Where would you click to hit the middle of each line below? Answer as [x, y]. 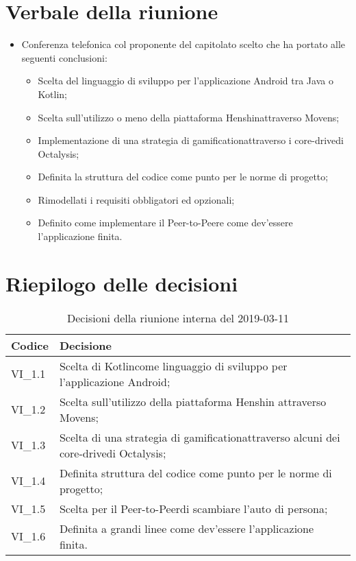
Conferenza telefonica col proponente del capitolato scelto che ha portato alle [183, 44]
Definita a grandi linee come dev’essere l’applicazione [187, 528]
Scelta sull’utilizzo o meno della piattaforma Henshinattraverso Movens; [189, 117]
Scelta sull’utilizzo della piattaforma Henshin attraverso [193, 401]
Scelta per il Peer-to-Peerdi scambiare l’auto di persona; [193, 508]
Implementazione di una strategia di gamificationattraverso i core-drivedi [191, 140]
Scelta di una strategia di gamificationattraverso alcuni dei [200, 437]
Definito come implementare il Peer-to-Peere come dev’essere [165, 223]
